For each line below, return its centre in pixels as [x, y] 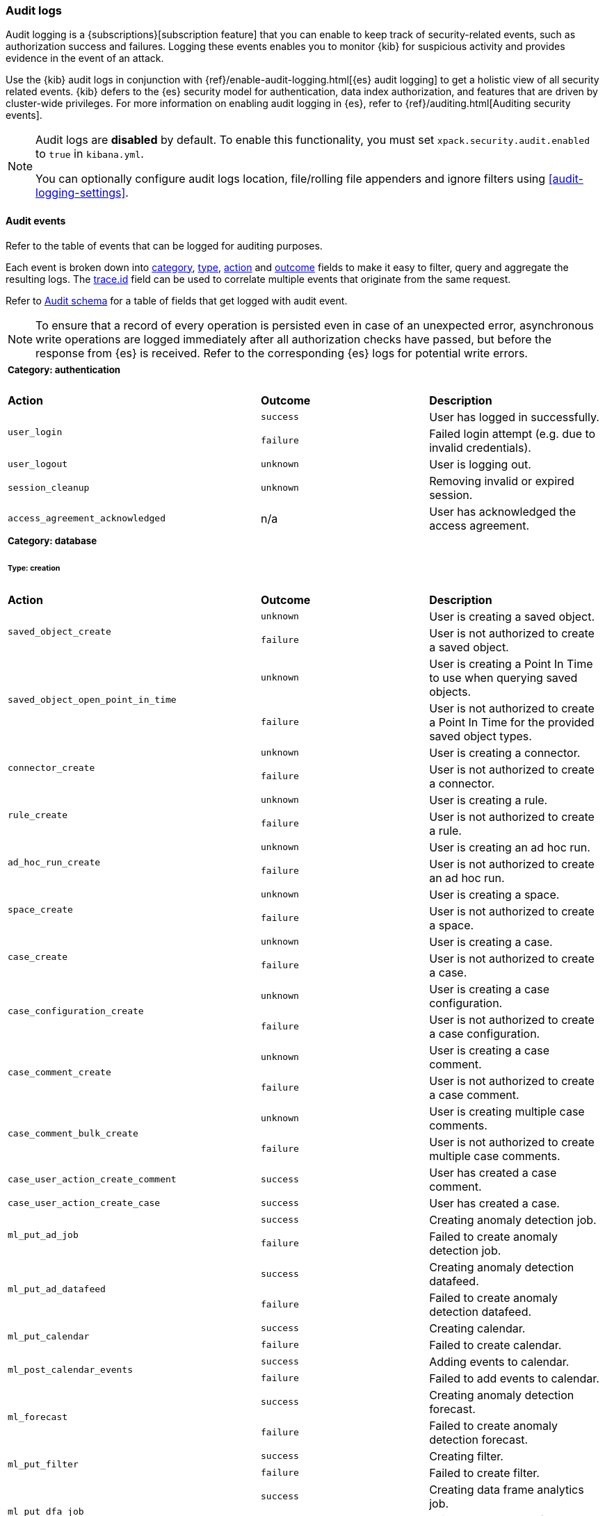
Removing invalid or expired [502, 481]
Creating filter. [466, 1456]
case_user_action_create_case [84, 1203]
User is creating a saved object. [512, 616]
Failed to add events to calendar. [514, 1378]
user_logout [38, 464]
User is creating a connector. [505, 752]
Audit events [36, 220]
